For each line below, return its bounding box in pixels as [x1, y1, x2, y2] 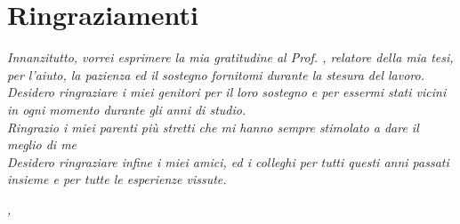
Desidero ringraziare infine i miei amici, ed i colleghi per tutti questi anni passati [7, 152, 449, 171]
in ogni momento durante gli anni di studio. [7, 100, 246, 118]
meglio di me [7, 135, 77, 154]
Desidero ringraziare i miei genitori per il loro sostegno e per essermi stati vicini [7, 83, 447, 101]
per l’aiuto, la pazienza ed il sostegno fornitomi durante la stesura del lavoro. [7, 65, 424, 84]
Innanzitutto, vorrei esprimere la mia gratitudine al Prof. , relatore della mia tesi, [7, 48, 454, 67]
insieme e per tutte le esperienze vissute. [7, 170, 227, 188]
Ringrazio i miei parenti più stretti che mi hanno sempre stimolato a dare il [7, 117, 419, 136]
